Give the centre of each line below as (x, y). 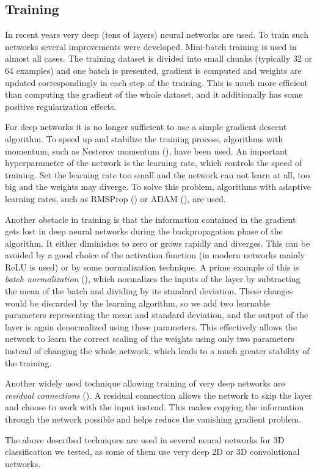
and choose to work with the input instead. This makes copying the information (155, 407)
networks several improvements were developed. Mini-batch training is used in (151, 46)
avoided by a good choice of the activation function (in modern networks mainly (155, 255)
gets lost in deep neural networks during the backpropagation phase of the (144, 231)
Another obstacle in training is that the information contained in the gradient (151, 219)
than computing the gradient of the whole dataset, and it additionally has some (154, 94)
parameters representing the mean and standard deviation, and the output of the (157, 315)
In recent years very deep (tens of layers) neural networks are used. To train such (157, 34)
